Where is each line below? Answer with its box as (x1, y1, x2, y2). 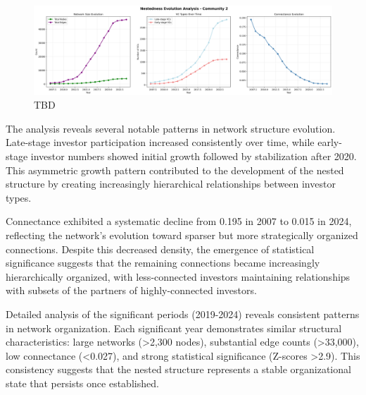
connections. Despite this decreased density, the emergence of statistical (6, 241, 315, 256)
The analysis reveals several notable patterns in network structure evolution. (6, 121, 336, 135)
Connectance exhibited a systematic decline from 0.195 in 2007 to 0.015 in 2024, (6, 214, 352, 229)
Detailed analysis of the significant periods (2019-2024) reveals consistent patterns (6, 307, 360, 322)
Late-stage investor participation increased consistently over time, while (6, 135, 315, 150)
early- (317, 135, 342, 150)
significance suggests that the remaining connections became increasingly (6, 255, 320, 270)
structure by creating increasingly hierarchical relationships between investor (6, 176, 336, 191)
